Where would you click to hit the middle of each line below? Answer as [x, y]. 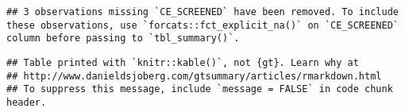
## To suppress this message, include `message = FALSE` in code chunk [200, 89]
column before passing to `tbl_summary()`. [123, 39]
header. [27, 102]
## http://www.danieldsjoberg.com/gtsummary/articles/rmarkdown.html [194, 76]
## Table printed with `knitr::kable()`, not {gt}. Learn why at [183, 62]
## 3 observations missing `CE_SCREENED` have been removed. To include [202, 12]
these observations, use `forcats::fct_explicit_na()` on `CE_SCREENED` [202, 25]
